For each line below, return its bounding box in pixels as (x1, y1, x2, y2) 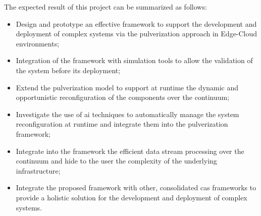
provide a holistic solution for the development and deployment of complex (16, 192, 247, 202)
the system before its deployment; (16, 65, 121, 75)
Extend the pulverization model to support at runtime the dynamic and (16, 82, 239, 92)
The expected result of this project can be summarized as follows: (4, 2, 207, 12)
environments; (16, 38, 60, 48)
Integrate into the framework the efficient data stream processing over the (16, 145, 244, 156)
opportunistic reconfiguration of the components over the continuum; (16, 92, 230, 102)
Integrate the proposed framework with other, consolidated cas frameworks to (16, 182, 256, 193)
